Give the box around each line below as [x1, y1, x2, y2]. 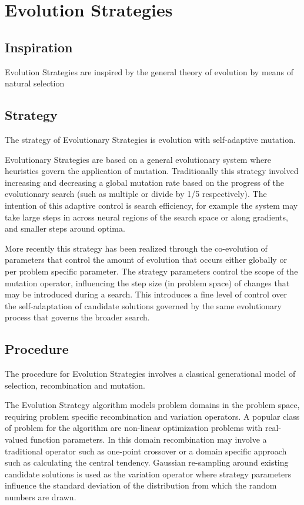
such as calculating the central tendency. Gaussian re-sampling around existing [5, 456, 289, 469]
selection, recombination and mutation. [5, 379, 145, 391]
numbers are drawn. [5, 491, 76, 503]
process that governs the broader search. [5, 311, 150, 323]
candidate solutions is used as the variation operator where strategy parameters [5, 467, 292, 480]
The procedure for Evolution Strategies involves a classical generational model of [5, 367, 296, 380]
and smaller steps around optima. [5, 222, 125, 235]
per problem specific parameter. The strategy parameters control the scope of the [5, 265, 298, 277]
